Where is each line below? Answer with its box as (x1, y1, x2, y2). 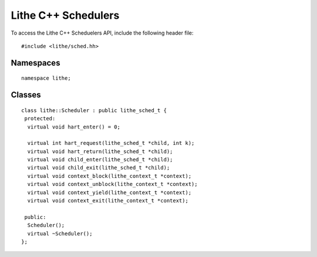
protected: (24, 115, 56, 122)
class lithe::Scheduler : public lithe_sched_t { (21, 107, 167, 114)
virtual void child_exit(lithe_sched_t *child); (27, 164, 170, 171)
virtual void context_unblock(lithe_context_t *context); (27, 181, 198, 188)
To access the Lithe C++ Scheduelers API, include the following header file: (11, 29, 194, 36)
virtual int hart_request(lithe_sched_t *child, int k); (27, 140, 195, 147)
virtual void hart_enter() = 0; (27, 123, 120, 130)
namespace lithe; (21, 75, 71, 82)
